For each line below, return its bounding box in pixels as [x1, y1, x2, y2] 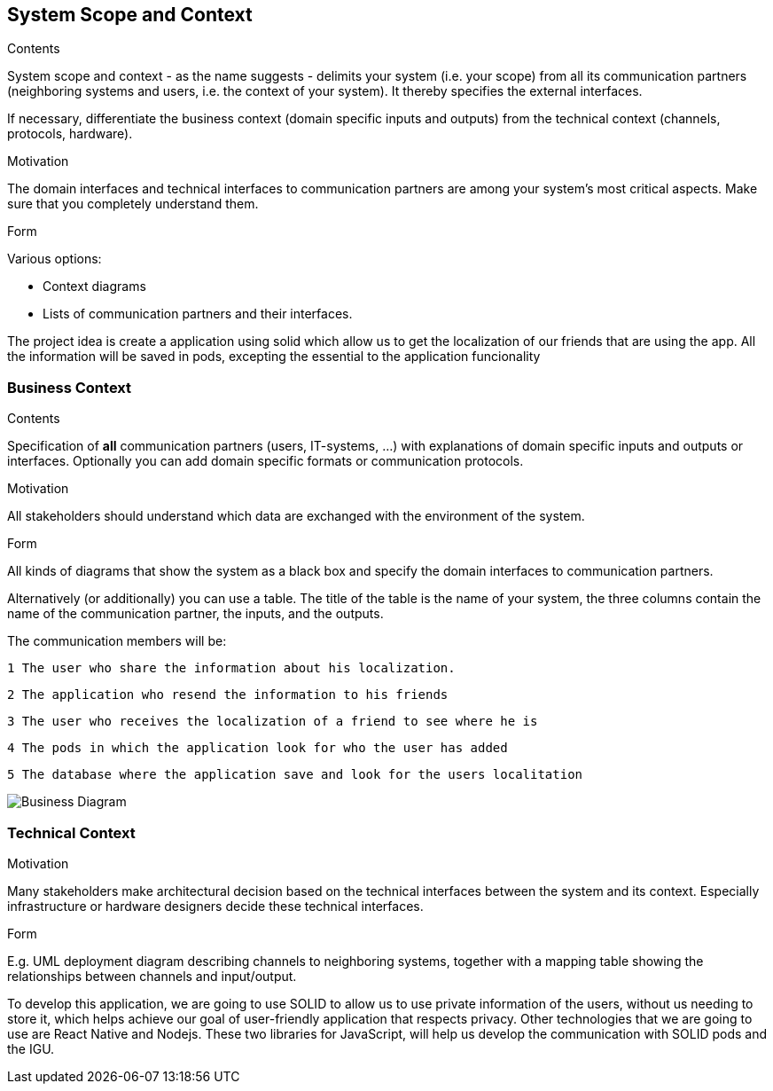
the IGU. [7, 1040, 55, 1056]
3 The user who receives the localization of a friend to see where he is [7, 714, 538, 729]
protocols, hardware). [7, 126, 133, 142]
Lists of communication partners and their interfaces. [43, 306, 353, 322]
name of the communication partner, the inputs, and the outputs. [7, 606, 384, 622]
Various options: [7, 251, 102, 267]
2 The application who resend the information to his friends [7, 687, 449, 702]
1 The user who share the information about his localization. [7, 661, 456, 676]
